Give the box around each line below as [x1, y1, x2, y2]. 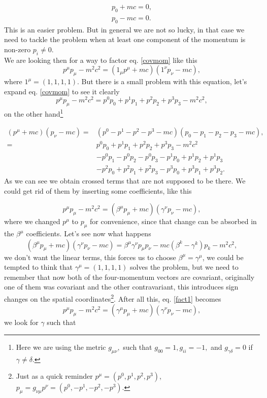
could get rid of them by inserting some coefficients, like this [4, 185, 192, 196]
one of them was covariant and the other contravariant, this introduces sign [4, 281, 239, 292]
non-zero [4, 44, 31, 54]
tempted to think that [4, 262, 73, 272]
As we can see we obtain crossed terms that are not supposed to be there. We [4, 175, 246, 186]
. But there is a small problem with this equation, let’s [77, 76, 247, 87]
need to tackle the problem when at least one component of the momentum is [4, 34, 246, 45]
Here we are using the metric [16, 341, 106, 352]
